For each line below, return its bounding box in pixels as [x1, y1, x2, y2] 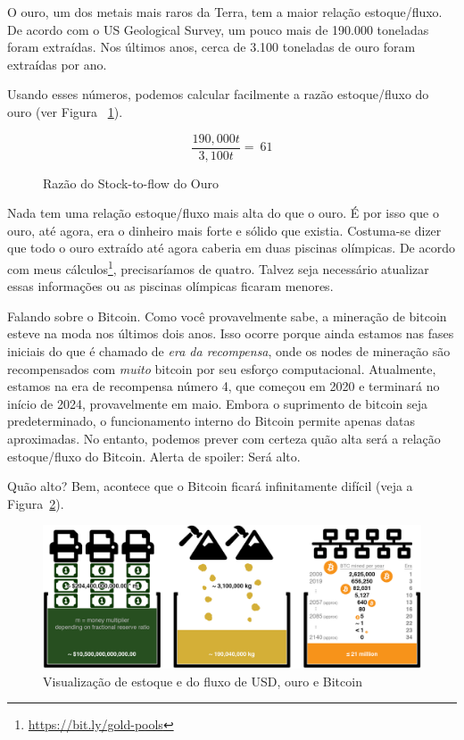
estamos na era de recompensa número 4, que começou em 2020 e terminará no [7, 377, 440, 395]
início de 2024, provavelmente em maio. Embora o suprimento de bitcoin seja [7, 394, 427, 412]
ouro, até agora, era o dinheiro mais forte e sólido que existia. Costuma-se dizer [7, 220, 442, 239]
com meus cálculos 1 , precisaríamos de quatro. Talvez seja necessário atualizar [7, 257, 429, 278]
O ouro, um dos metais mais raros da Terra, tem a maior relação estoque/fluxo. [7, 3, 443, 21]
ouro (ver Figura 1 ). [7, 102, 123, 121]
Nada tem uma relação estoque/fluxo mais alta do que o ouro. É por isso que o [7, 204, 439, 222]
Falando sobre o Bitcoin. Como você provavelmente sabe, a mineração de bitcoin [7, 306, 447, 325]
